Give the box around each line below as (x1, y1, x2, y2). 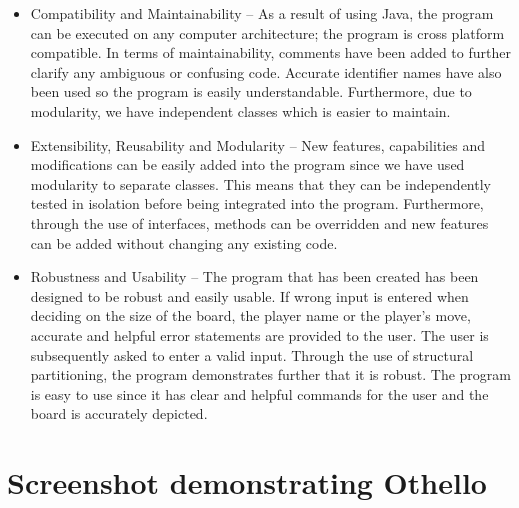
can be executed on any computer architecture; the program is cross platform (30, 22, 505, 43)
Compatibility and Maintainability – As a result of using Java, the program (30, 3, 494, 23)
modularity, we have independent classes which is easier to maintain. (30, 100, 451, 121)
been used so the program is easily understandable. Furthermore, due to (30, 81, 472, 102)
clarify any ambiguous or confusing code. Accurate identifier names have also (30, 61, 502, 82)
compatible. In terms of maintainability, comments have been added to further (30, 42, 511, 63)
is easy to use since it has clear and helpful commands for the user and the (30, 383, 489, 404)
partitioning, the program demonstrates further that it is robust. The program (30, 364, 512, 385)
